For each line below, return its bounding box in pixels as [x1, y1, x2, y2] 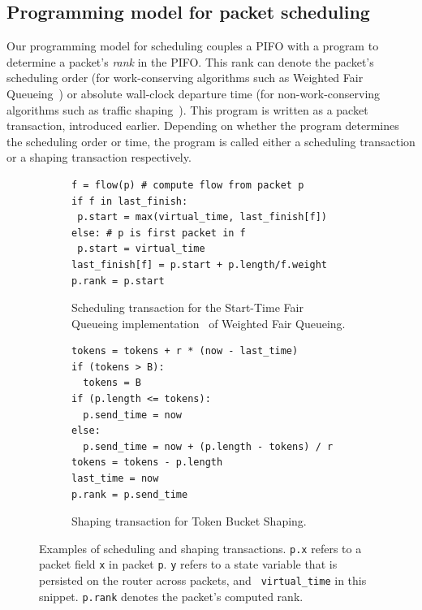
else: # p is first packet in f [71, 227, 246, 239]
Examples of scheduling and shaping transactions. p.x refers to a [39, 539, 362, 556]
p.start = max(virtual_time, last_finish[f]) [77, 211, 327, 223]
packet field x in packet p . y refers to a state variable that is [39, 556, 338, 573]
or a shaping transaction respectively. [6, 149, 192, 166]
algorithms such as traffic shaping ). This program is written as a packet [6, 101, 368, 118]
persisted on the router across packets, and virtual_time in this [39, 572, 367, 589]
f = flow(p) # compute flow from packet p [71, 179, 304, 191]
